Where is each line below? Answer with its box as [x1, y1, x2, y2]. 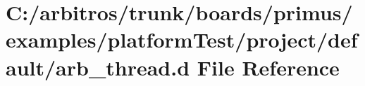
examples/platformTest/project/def [6, 25, 358, 54]
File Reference [197, 52, 340, 81]
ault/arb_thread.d [6, 52, 190, 81]
